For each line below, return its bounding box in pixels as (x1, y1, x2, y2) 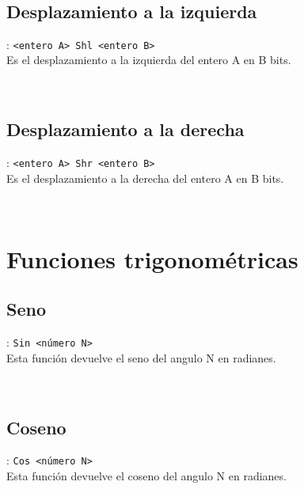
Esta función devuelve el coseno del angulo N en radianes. (6, 467, 287, 483)
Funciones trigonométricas (6, 242, 298, 275)
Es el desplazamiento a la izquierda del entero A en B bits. (6, 51, 291, 68)
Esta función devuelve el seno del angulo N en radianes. (6, 349, 276, 366)
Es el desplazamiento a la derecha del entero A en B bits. (6, 169, 284, 186)
